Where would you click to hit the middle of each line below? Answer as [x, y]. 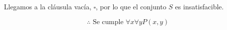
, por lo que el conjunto [131, 6]
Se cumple [108, 22]
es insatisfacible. [199, 6]
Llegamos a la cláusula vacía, [48, 6]
